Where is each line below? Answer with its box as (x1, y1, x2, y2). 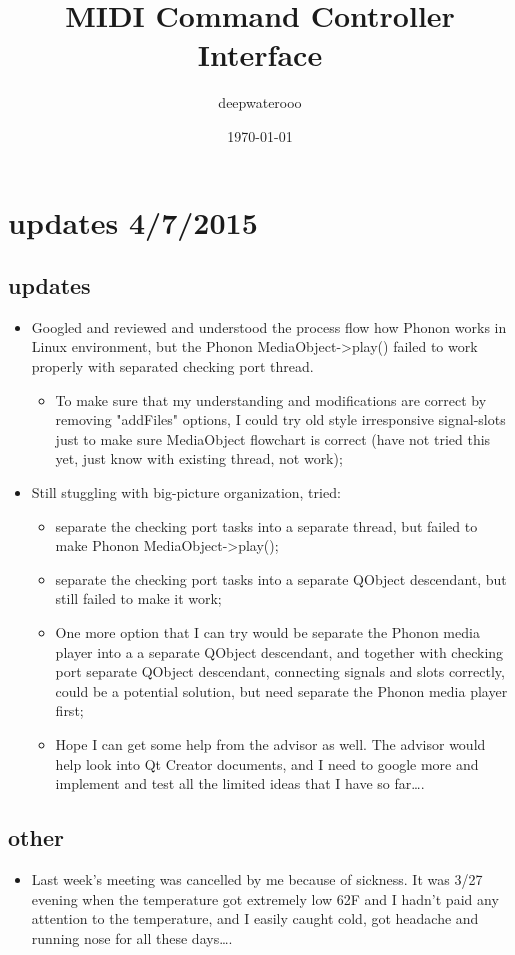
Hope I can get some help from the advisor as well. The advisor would (55, 733, 486, 754)
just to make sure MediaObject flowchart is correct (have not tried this (55, 428, 491, 449)
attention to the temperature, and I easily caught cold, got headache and (31, 908, 479, 929)
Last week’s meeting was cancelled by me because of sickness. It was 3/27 (31, 868, 483, 889)
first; (55, 700, 84, 721)
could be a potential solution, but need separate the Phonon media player (55, 680, 508, 701)
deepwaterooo (218, 92, 302, 113)
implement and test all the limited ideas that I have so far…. (55, 773, 425, 794)
